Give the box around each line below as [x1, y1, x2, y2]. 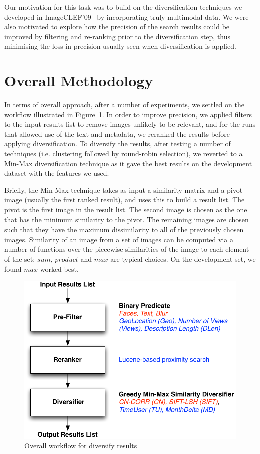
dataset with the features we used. [4, 168, 109, 178]
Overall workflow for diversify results [24, 440, 137, 451]
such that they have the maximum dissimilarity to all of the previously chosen [4, 224, 244, 235]
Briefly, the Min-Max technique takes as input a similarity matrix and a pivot [4, 184, 243, 195]
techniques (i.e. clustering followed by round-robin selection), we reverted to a [4, 148, 243, 159]
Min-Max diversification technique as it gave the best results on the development [4, 158, 252, 168]
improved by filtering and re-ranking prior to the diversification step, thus [4, 31, 231, 41]
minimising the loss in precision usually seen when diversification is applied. [4, 41, 236, 51]
